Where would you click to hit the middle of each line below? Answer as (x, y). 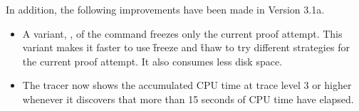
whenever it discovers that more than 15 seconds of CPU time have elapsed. (188, 99)
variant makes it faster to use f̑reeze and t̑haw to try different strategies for (186, 47)
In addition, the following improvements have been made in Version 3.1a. (165, 9)
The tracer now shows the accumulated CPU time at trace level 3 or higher (187, 85)
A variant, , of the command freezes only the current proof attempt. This (182, 33)
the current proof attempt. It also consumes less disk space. (152, 61)
